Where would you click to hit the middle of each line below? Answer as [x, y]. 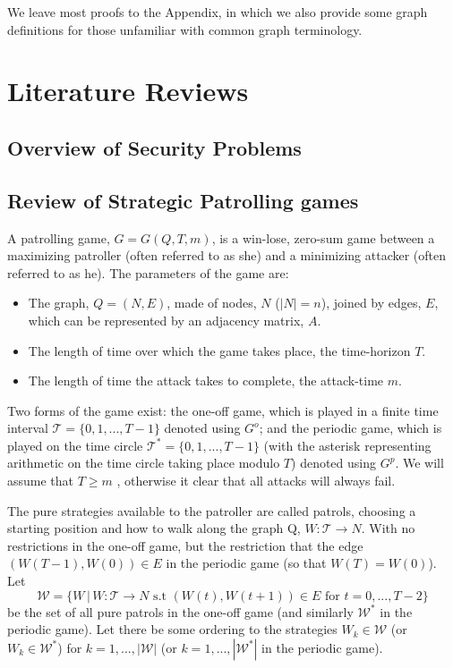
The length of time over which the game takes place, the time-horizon [219, 350]
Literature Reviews [128, 91]
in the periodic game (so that [246, 563]
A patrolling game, [59, 237]
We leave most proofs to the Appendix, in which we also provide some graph [218, 12]
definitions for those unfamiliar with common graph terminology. [185, 29]
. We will [419, 463]
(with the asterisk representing [347, 445]
